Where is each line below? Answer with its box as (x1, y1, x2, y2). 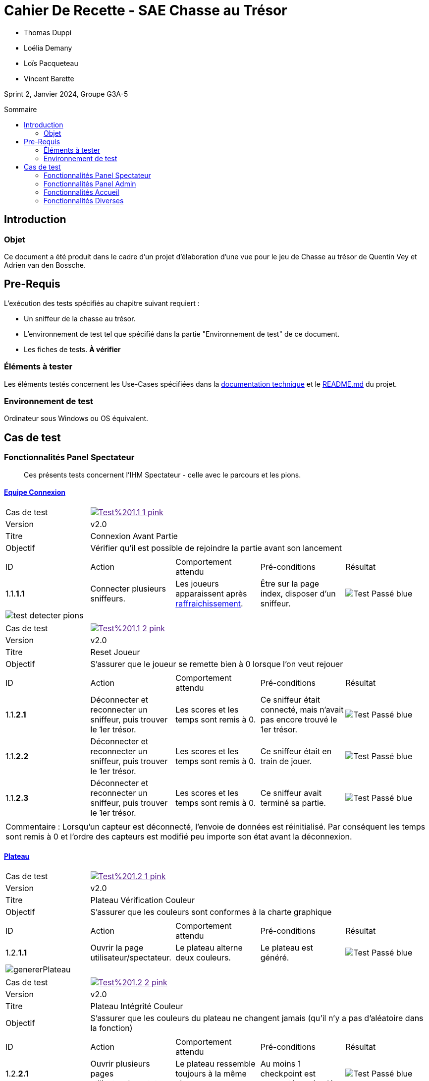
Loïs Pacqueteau (24, 59, 78, 67)
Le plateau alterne (175, 942, 243, 953)
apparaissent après (175, 588, 247, 599)
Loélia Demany (24, 43, 72, 52)
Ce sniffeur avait (260, 787, 322, 798)
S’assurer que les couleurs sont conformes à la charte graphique (90, 906, 332, 917)
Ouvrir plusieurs (90, 1058, 150, 1069)
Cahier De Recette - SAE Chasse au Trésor (4, 2, 287, 19)
